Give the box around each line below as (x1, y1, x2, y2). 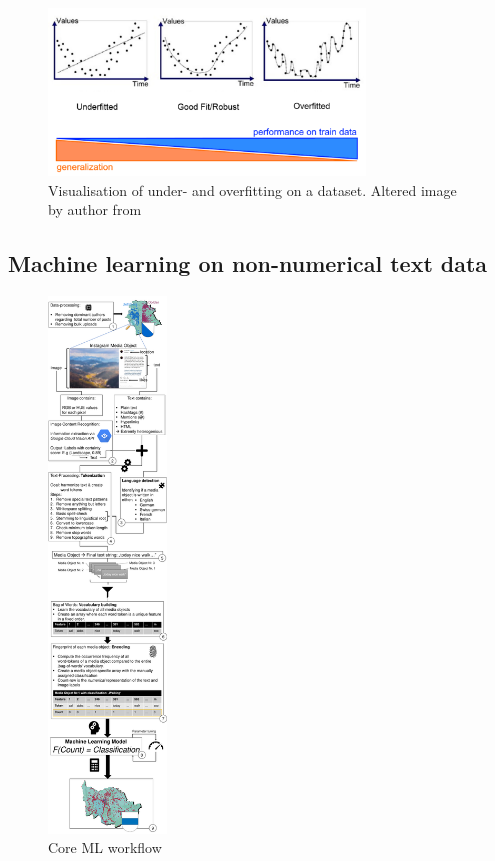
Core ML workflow (48, 837, 162, 858)
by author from (48, 199, 142, 220)
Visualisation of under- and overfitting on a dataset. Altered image (48, 179, 457, 200)
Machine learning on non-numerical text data (8, 248, 488, 279)
